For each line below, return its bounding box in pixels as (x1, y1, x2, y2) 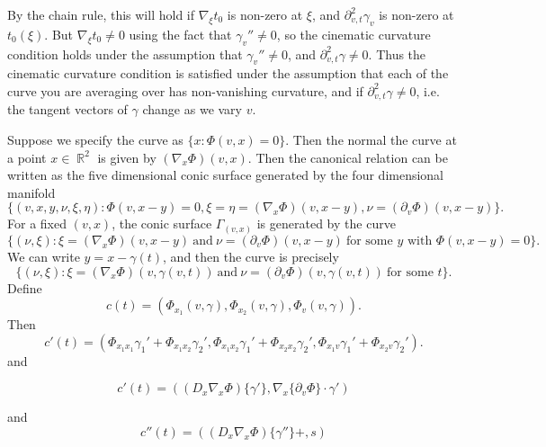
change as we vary (142, 100, 243, 119)
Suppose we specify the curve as (7, 130, 183, 149)
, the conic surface (112, 214, 212, 233)
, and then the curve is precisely (163, 246, 339, 265)
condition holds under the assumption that (7, 44, 243, 63)
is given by (97, 148, 157, 166)
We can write (7, 246, 80, 265)
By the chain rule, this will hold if (7, 5, 194, 23)
